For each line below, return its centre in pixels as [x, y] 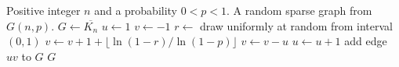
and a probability [136, 10]
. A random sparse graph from [299, 10]
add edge [366, 41]
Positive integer [44, 10]
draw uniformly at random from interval [296, 25]
